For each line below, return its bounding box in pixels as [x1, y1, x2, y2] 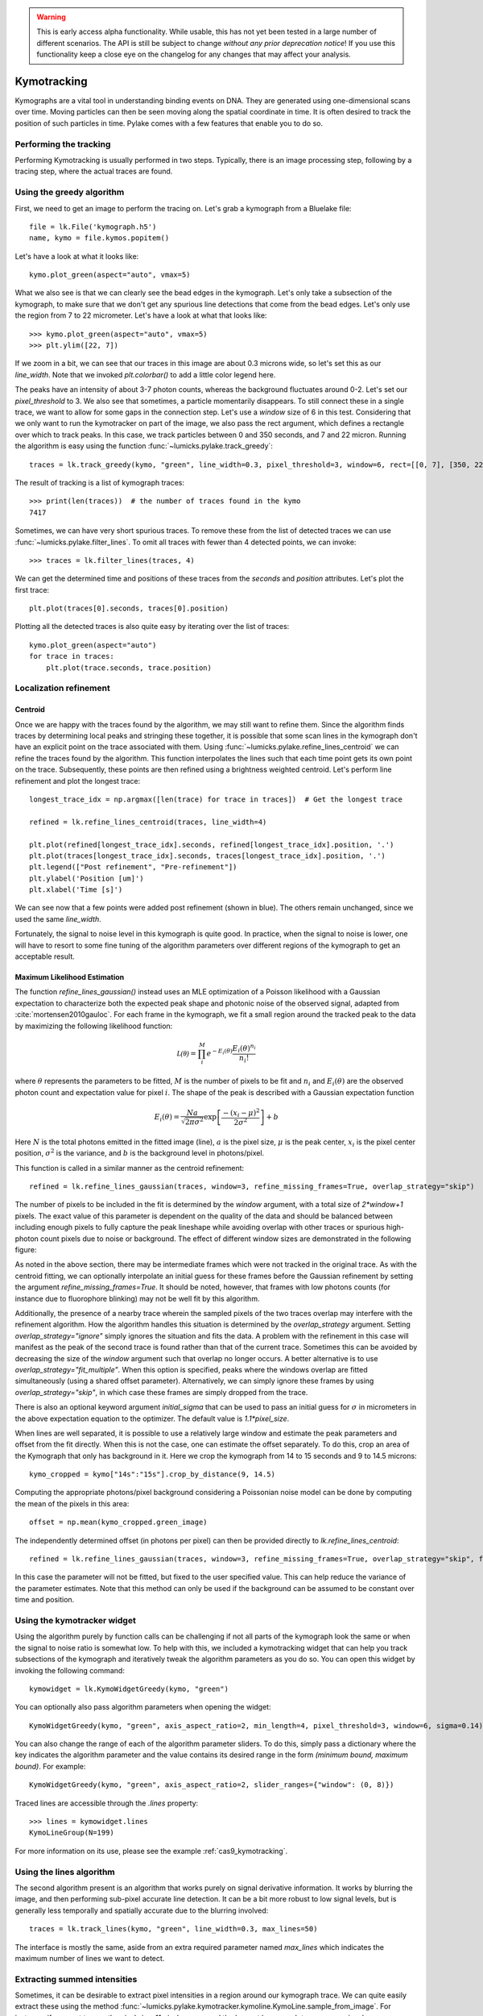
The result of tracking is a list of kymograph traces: [14, 477, 185, 487]
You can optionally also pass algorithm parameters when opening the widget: [14, 1702, 271, 1712]
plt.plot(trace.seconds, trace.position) [45, 663, 213, 673]
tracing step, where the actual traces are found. [14, 166, 173, 177]
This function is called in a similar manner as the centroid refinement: [14, 1163, 245, 1173]
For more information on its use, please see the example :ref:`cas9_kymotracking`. [14, 1846, 288, 1856]
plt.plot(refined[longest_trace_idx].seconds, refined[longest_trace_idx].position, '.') [29, 839, 394, 849]
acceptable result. [14, 952, 76, 961]
